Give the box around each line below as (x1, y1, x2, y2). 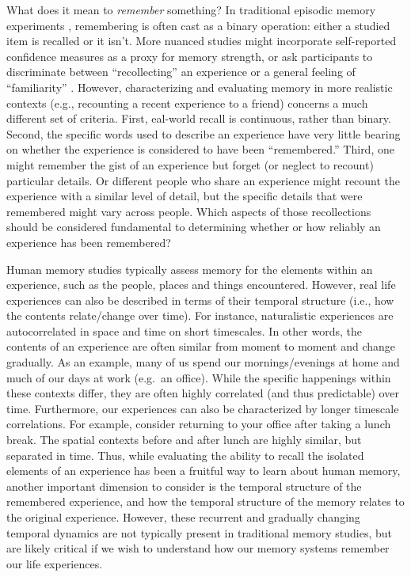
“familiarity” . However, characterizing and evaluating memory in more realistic (6, 78, 393, 95)
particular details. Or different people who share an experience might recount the (6, 172, 401, 188)
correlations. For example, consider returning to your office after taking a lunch (6, 416, 391, 432)
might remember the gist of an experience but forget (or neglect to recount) (6, 156, 374, 173)
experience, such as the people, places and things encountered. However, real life (6, 276, 396, 293)
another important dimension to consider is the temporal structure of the (6, 477, 362, 494)
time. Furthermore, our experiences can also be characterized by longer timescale (6, 400, 399, 416)
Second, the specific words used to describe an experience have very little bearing (6, 125, 401, 142)
